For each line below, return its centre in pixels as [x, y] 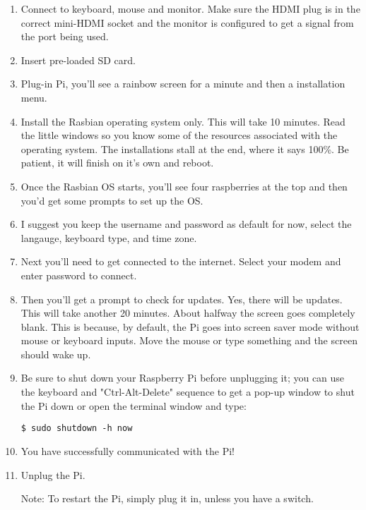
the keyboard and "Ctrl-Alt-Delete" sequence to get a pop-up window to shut [188, 392]
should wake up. [56, 354]
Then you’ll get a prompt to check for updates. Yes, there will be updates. [182, 299]
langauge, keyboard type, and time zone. [109, 237]
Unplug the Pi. [53, 474]
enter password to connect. [79, 275]
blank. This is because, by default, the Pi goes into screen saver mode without [190, 326]
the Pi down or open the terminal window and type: [134, 405]
